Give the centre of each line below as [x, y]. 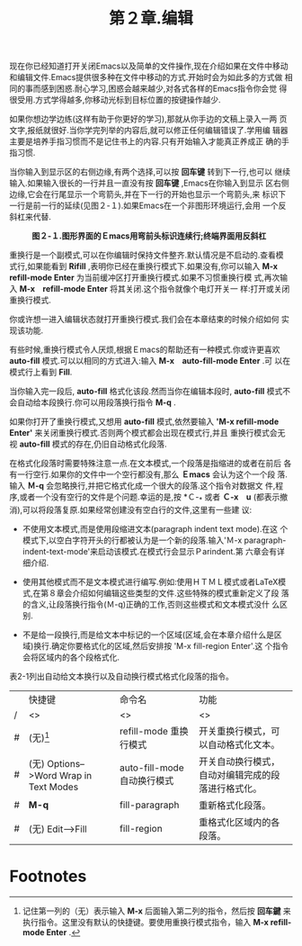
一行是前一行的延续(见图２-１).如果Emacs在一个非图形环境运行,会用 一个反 [148, 206]
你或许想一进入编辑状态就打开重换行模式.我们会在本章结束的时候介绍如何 [145, 320]
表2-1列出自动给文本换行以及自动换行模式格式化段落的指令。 [121, 676]
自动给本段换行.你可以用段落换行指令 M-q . [97, 402]
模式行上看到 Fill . [41, 372]
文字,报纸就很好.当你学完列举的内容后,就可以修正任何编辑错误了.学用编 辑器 [149, 131]
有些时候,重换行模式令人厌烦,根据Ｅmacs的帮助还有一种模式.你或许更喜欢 [145, 350]
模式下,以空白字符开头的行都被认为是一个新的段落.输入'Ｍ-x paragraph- [154, 540]
